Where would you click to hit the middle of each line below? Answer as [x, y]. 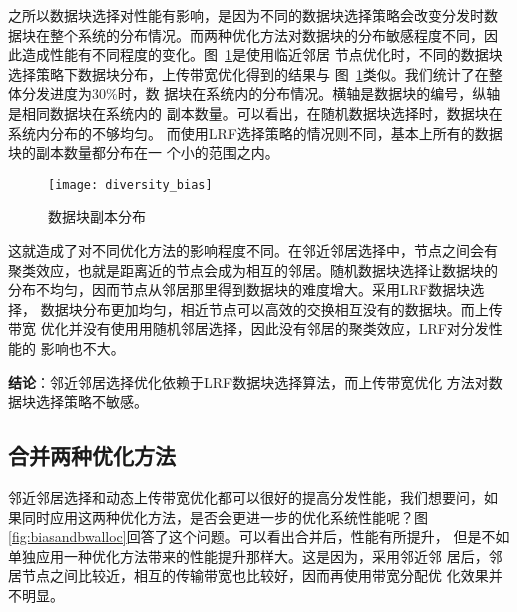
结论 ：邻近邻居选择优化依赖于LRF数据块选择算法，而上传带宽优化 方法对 [248, 381]
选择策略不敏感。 [91, 401]
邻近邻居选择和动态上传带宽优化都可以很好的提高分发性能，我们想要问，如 [253, 496]
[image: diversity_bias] [130, 184]
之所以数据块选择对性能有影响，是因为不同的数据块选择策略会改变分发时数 [253, 15]
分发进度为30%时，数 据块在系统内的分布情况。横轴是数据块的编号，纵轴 [261, 93]
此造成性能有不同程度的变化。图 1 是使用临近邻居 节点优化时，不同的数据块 [255, 54]
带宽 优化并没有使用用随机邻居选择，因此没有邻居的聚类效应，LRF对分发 [248, 328]
